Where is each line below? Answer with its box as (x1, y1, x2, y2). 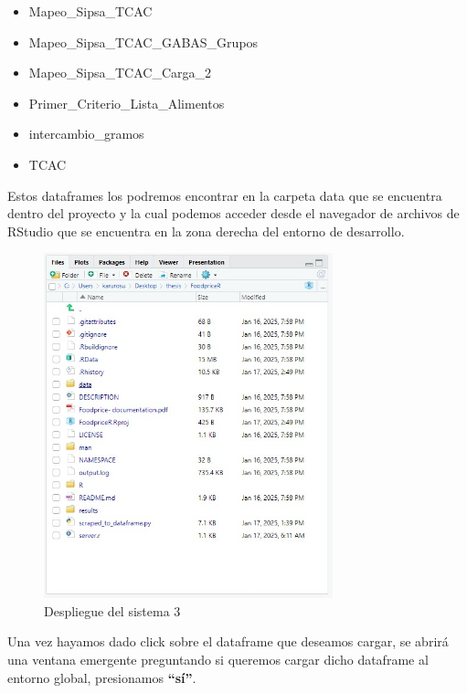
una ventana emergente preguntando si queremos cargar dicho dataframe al (7, 650, 429, 669)
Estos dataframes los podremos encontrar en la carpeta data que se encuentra (7, 185, 442, 205)
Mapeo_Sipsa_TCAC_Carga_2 (28, 63, 212, 82)
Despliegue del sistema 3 (44, 601, 181, 620)
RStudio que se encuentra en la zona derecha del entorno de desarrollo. (7, 221, 405, 240)
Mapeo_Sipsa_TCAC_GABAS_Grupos (28, 32, 259, 51)
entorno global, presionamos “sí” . (7, 667, 196, 687)
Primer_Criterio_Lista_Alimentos (28, 93, 225, 112)
